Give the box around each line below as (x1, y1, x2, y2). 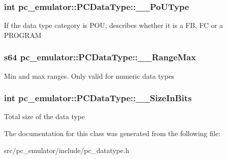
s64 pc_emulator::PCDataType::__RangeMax (4, 51, 196, 63)
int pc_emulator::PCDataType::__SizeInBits (4, 92, 192, 104)
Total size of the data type (4, 111, 85, 122)
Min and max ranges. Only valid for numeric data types (4, 70, 175, 81)
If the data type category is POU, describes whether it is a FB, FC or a (4, 20, 223, 30)
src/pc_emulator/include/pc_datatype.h (4, 145, 129, 155)
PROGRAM (4, 29, 41, 40)
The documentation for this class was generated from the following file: (4, 128, 221, 139)
